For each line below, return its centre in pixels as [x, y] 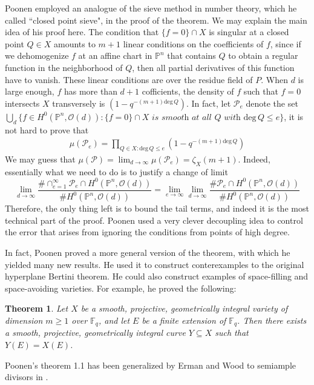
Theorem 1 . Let [37, 308]
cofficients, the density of [188, 91]
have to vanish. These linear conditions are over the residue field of [129, 79]
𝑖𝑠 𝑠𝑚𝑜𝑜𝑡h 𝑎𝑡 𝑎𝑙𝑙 [182, 117]
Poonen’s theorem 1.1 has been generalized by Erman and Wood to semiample [151, 365]
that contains [191, 55]
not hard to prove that [47, 129]
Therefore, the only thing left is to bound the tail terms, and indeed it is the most [157, 208]
